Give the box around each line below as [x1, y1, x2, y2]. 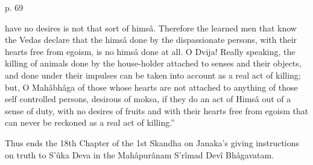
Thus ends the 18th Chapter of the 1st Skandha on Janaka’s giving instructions [5, 136, 300, 149]
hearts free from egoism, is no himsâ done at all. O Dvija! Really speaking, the [5, 45, 296, 57]
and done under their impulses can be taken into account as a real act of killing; [5, 68, 301, 81]
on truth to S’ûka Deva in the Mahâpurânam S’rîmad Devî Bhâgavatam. [5, 148, 274, 161]
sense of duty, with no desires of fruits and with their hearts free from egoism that [5, 104, 309, 117]
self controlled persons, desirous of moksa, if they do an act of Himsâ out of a [5, 92, 291, 105]
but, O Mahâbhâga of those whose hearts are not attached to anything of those [5, 80, 298, 93]
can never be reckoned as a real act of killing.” [5, 116, 175, 129]
